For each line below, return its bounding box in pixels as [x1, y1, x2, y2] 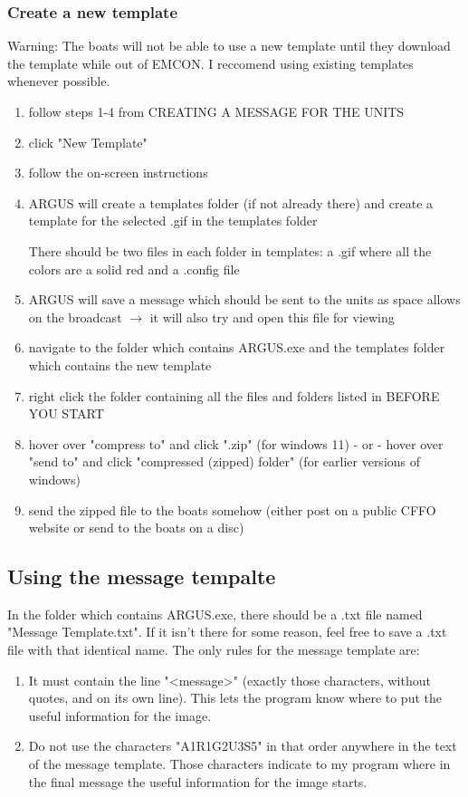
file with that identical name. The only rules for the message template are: [7, 640, 420, 659]
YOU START [28, 404, 104, 423]
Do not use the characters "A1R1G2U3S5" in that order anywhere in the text [28, 736, 457, 755]
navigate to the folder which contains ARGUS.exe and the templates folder [28, 338, 445, 357]
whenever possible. [7, 72, 110, 91]
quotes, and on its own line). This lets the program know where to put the [28, 688, 442, 707]
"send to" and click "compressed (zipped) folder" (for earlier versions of [28, 452, 421, 471]
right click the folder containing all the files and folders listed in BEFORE [28, 386, 440, 405]
